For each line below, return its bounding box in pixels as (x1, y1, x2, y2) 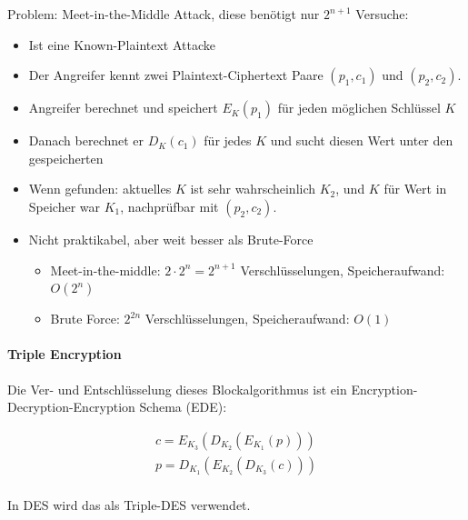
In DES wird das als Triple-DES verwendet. (7, 495, 251, 514)
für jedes (204, 131, 252, 150)
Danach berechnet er (28, 131, 144, 150)
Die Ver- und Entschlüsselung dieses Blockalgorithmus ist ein (7, 379, 347, 398)
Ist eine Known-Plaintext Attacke (28, 35, 215, 54)
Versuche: (355, 5, 409, 23)
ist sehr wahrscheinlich (190, 179, 316, 198)
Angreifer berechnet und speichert (28, 98, 218, 117)
